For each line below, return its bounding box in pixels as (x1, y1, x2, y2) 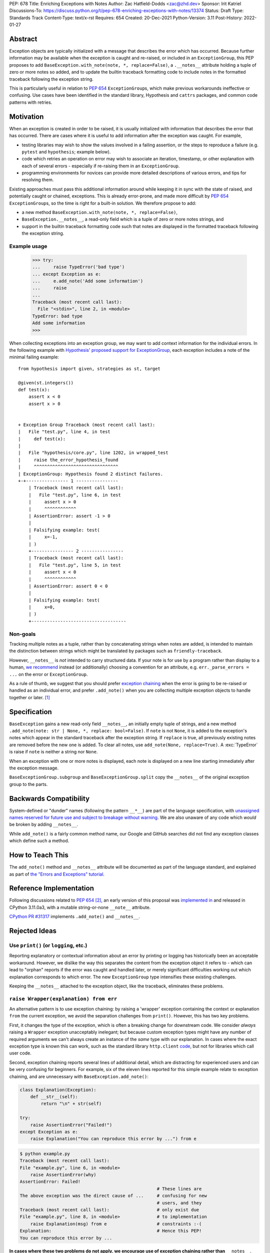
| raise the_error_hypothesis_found (18, 457, 118, 463)
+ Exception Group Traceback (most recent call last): (18, 422, 155, 428)
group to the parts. (9, 781, 48, 787)
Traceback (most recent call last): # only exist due (19, 1207, 199, 1213)
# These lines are (156, 1186, 202, 1191)
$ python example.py (19, 1151, 70, 1156)
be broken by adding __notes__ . (9, 821, 78, 827)
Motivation (9, 112, 44, 121)
